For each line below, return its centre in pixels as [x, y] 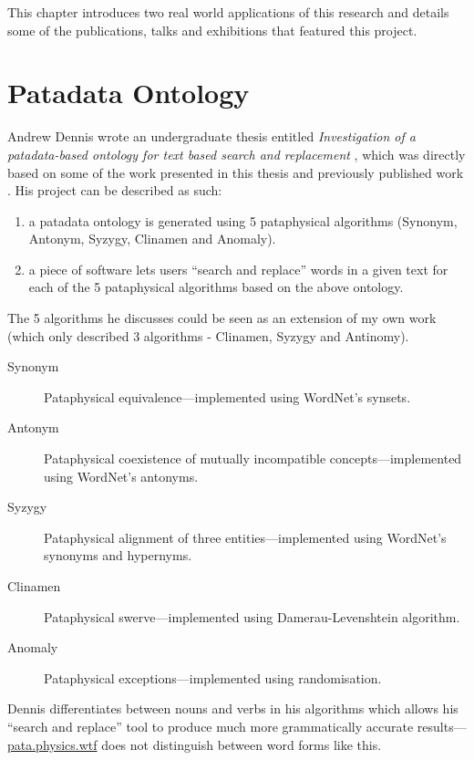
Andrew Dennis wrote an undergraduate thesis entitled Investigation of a [211, 136]
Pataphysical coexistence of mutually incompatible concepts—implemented [253, 458]
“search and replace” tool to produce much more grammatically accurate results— [237, 726]
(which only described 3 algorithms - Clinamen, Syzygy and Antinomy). [208, 335]
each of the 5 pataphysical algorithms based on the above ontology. [216, 287]
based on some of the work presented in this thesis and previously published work [236, 172]
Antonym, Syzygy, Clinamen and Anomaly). [152, 239]
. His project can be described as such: [115, 190]
